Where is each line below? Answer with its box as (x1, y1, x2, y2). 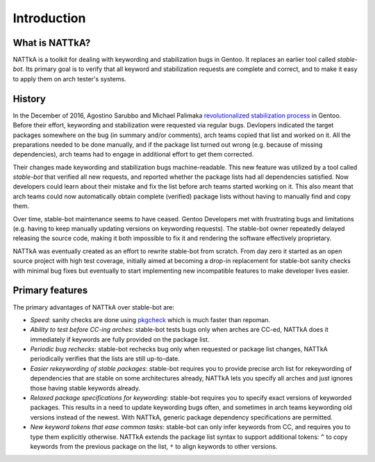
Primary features (12, 285, 88, 296)
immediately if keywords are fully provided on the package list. (30, 335, 210, 344)
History (12, 93, 47, 104)
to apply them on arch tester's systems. (12, 74, 126, 83)
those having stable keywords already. (30, 383, 140, 392)
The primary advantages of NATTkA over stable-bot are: (12, 303, 175, 311)
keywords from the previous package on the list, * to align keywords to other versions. (30, 442, 278, 450)
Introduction (12, 10, 86, 26)
